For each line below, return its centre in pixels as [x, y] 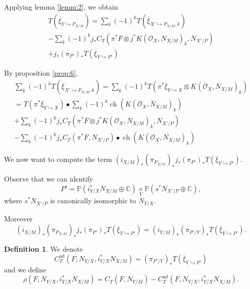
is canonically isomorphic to [93, 200]
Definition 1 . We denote [44, 249]
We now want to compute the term [58, 159]
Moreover [18, 218]
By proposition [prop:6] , [41, 72]
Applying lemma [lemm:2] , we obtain [61, 7]
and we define [25, 269]
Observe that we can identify [49, 179]
